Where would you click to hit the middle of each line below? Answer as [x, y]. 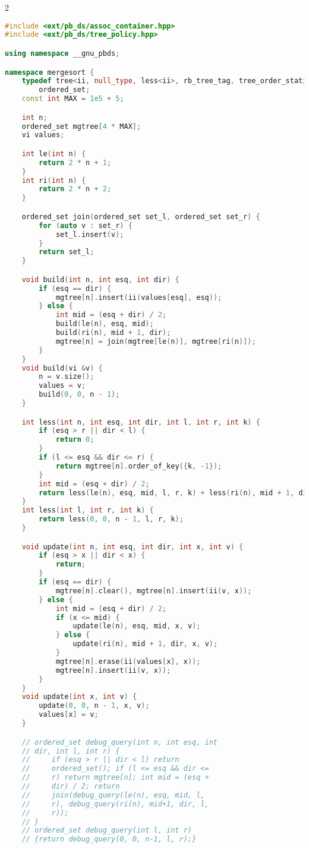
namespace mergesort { [50, 72]
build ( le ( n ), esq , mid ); [105, 324]
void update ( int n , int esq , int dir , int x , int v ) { [133, 547]
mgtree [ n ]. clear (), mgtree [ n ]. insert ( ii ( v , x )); [154, 591]
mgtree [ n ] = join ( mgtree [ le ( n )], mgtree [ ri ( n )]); [156, 341]
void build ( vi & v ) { [62, 368]
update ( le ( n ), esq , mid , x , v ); [137, 626]
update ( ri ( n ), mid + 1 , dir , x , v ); [145, 644]
